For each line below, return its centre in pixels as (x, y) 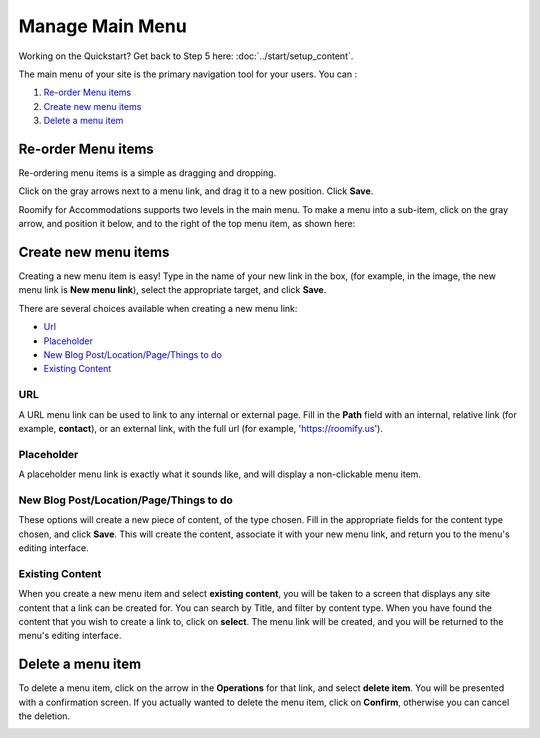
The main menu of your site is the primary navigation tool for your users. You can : (188, 74)
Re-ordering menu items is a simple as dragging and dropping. (147, 173)
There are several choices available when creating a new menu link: (158, 308)
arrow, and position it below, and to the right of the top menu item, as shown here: (187, 224)
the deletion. (44, 716)
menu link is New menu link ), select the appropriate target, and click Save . (172, 290)
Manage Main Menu (102, 26)
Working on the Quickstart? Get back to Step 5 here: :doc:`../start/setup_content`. (186, 56)
